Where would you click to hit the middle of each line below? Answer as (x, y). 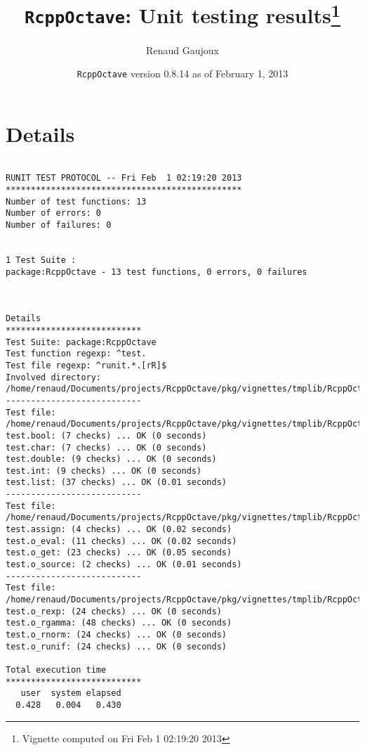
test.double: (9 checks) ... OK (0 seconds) (111, 459)
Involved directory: (54, 377)
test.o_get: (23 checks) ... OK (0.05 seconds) (119, 553)
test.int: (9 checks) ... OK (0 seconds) (104, 471)
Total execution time (56, 670)
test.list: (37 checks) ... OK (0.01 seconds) (116, 483)
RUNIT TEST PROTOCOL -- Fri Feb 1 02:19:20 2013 (124, 178)
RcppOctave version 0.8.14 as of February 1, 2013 (182, 73)
